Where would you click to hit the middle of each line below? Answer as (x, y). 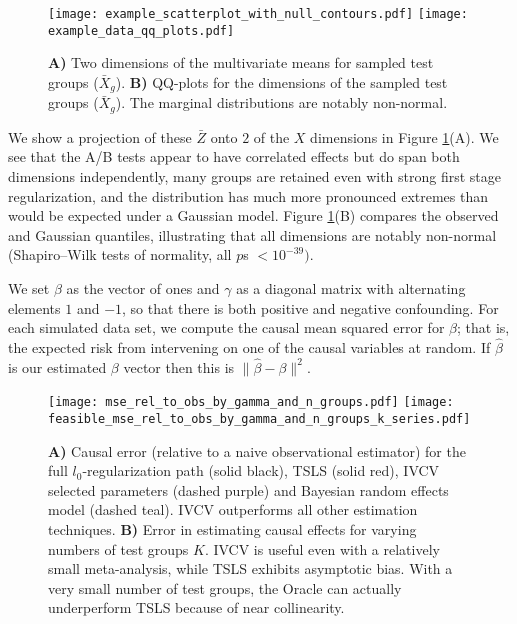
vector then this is (179, 366)
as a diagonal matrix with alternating (351, 287)
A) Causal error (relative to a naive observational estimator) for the (257, 450)
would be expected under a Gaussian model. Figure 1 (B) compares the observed (253, 215)
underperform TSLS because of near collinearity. (196, 607)
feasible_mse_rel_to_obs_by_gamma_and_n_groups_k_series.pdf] (259, 419)
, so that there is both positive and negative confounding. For (310, 307)
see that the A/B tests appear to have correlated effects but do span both (234, 156)
